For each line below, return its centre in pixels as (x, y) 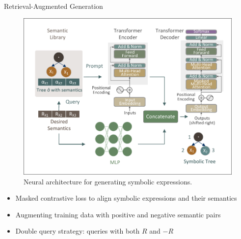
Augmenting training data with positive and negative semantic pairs (118, 214)
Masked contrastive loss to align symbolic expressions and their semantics (126, 198)
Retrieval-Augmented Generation (54, 6)
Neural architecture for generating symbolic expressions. (108, 181)
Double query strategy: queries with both (78, 231)
